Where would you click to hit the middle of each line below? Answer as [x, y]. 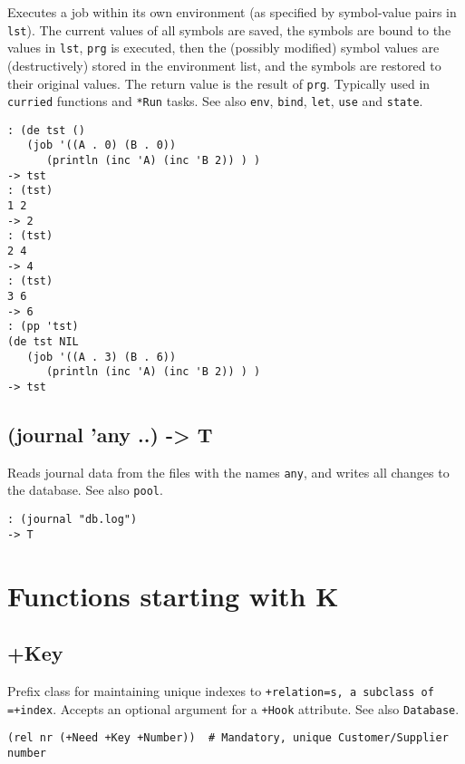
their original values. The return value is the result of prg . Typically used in [219, 83]
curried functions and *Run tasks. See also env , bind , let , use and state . [215, 101]
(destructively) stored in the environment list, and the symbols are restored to [224, 65]
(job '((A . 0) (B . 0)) [102, 145]
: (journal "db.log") [73, 520]
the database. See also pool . [85, 490]
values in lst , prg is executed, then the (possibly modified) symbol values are [223, 48]
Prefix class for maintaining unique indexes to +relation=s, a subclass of [221, 691]
